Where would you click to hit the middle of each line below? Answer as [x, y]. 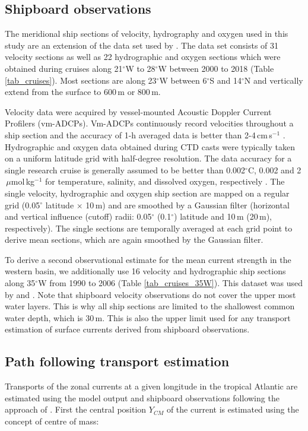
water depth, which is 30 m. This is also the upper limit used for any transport [148, 317]
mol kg [23, 181]
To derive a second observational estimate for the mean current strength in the [148, 259]
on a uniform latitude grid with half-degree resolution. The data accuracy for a [148, 158]
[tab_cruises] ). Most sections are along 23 [81, 80]
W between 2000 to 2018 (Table [216, 68]
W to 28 [140, 68]
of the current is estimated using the [233, 409]
